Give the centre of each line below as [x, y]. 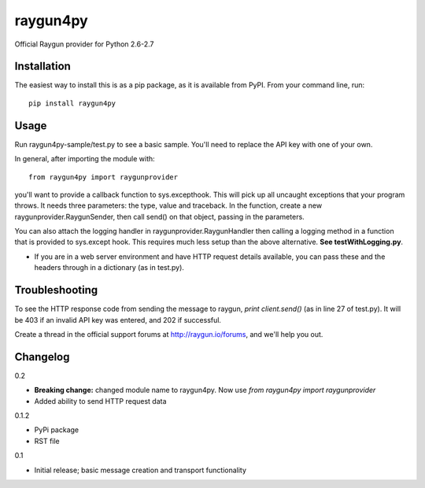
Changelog [42, 357]
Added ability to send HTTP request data [100, 401]
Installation [42, 67]
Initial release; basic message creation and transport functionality [140, 470]
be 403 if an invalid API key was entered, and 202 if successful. [118, 320]
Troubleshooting [56, 290]
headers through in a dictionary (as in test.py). [109, 268]
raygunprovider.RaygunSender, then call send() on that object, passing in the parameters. [159, 216]
